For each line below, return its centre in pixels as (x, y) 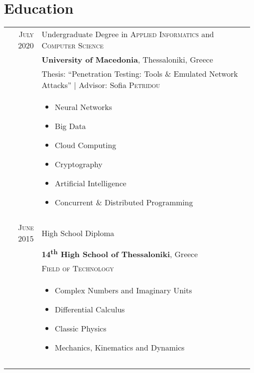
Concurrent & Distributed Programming (124, 202)
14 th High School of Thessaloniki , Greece (120, 253)
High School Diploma (78, 233)
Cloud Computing (85, 145)
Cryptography (79, 164)
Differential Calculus (90, 309)
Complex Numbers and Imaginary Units (124, 290)
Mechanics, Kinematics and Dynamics (120, 348)
